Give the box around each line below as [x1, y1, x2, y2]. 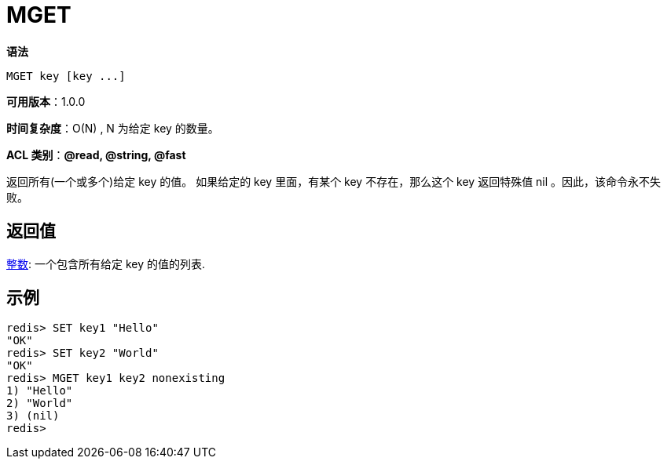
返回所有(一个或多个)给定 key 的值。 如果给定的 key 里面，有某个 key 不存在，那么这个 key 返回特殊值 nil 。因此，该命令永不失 [6, 174, 662, 188]
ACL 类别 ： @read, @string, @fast [6, 147, 186, 162]
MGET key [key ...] [6, 69, 126, 82]
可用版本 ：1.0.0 [6, 94, 86, 108]
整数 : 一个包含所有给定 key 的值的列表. [6, 256, 206, 271]
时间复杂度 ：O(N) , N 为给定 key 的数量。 [6, 121, 219, 135]
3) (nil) [6, 409, 60, 423]
